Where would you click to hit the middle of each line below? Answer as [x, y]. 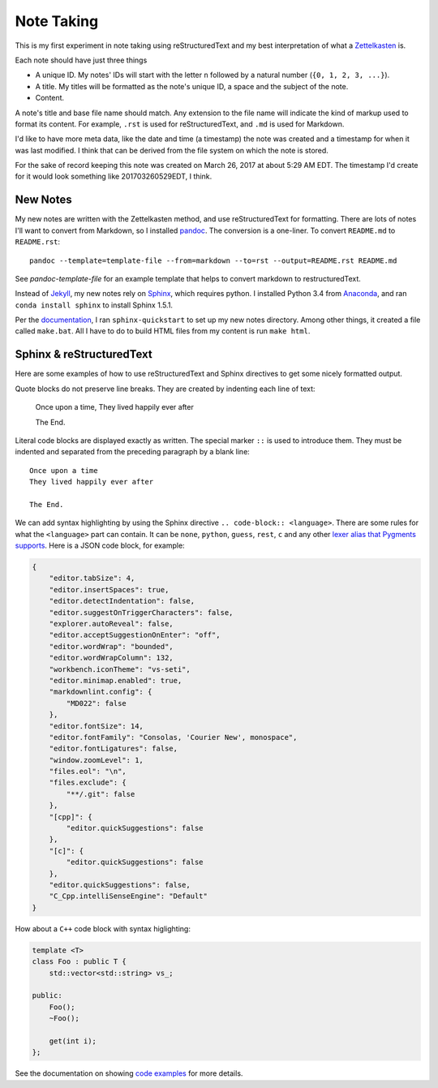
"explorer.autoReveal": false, [111, 624]
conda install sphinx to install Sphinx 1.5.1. [94, 305]
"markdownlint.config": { [101, 692]
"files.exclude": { [88, 783]
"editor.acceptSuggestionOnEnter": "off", [135, 635]
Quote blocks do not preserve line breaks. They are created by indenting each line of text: [165, 389]
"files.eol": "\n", [88, 772]
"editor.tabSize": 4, [92, 578]
